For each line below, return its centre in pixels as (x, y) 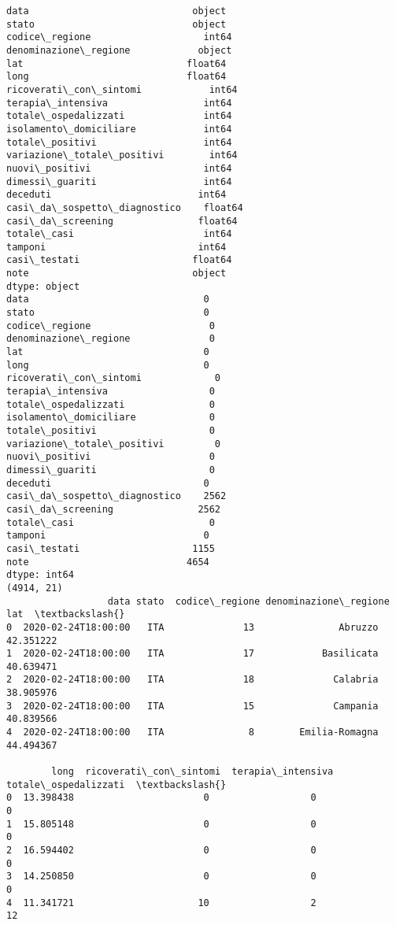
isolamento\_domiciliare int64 (119, 129)
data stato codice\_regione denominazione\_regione (248, 601)
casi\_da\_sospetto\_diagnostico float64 (125, 207)
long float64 (117, 77)
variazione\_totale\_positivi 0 (114, 444)
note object (117, 274)
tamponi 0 (108, 536)
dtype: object (43, 286)
